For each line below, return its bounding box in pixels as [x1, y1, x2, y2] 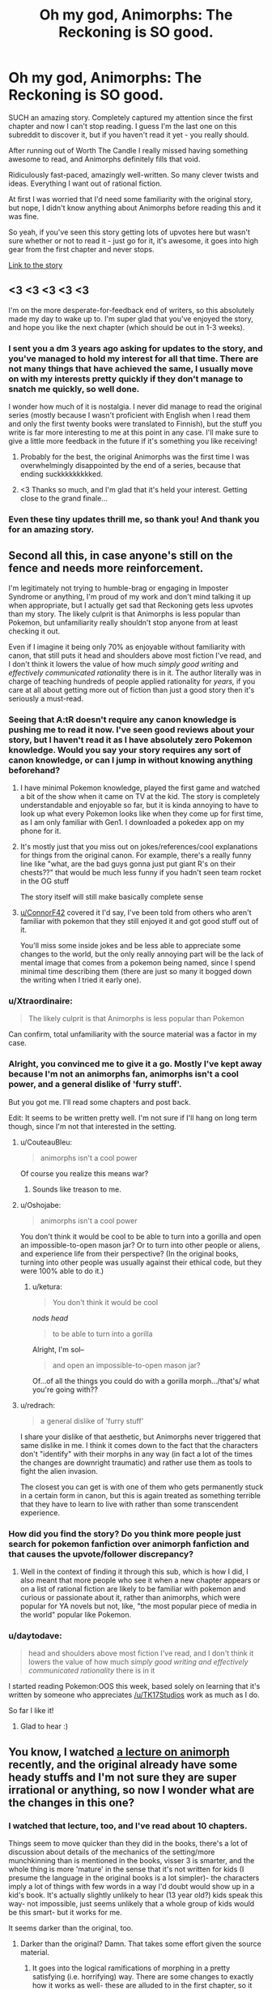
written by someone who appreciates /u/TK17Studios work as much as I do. [8, 1690, 261, 1700]
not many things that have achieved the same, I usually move [8, 363, 253, 374]
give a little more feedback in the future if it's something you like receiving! [8, 436, 257, 446]
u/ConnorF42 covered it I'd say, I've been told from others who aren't [19, 908, 253, 917]
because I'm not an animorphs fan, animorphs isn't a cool [8, 1068, 239, 1080]
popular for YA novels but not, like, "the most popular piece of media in [19, 1600, 257, 1611]
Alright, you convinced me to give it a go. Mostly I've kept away [8, 1059, 262, 1070]
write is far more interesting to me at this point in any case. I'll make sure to [8, 427, 259, 437]
